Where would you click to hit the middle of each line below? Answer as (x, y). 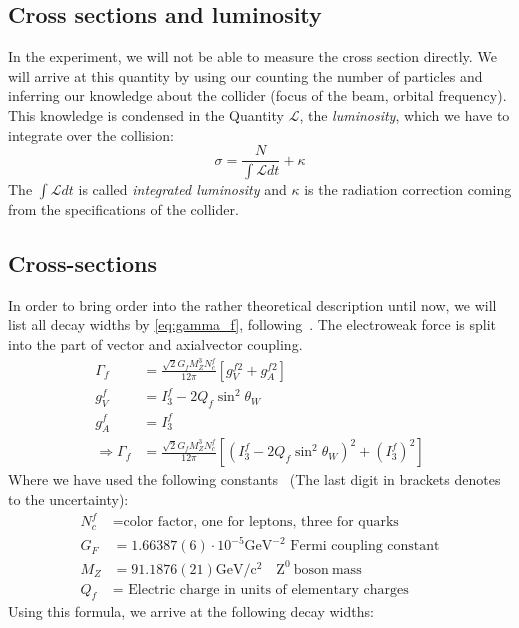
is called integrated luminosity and (182, 189)
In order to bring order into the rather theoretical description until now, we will (252, 304)
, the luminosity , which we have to (404, 114)
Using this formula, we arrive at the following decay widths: (191, 611)
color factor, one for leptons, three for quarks (261, 522)
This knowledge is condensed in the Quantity (146, 114)
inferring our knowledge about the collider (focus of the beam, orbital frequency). (257, 95)
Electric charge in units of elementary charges (268, 589)
